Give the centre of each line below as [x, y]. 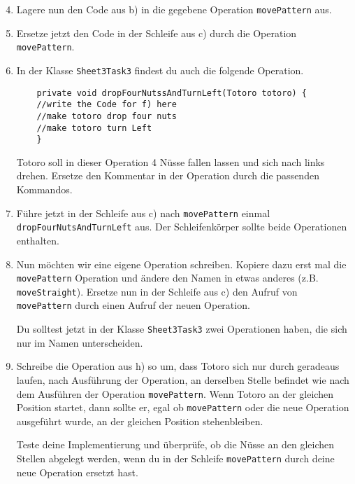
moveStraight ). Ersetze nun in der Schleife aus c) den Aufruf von [157, 291]
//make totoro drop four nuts [107, 116]
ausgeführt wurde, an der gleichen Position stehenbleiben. [140, 421]
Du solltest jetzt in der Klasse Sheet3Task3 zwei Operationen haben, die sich [182, 329]
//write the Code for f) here [107, 105]
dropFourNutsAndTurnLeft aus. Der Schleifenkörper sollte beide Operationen [182, 227]
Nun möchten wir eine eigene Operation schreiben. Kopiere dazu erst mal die [181, 264]
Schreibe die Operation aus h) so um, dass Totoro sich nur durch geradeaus [178, 366]
